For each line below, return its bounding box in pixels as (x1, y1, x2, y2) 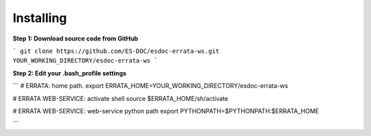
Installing (12, 10, 67, 25)
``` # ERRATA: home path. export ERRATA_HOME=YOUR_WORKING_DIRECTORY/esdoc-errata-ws (12, 82, 289, 90)
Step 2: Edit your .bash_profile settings (12, 69, 127, 77)
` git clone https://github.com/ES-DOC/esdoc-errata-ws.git (12, 47, 220, 55)
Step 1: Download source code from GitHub (12, 34, 139, 43)
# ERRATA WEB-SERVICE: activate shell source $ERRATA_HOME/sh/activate (12, 94, 229, 102)
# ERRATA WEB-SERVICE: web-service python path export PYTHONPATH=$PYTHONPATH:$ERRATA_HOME (12, 106, 319, 115)
